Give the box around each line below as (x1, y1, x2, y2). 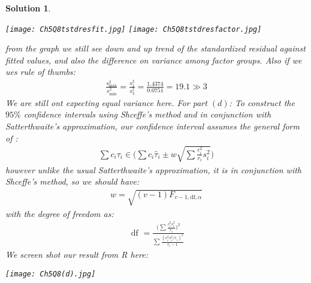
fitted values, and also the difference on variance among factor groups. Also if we (5, 53, 302, 66)
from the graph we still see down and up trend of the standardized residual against (5, 42, 306, 55)
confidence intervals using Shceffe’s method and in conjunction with (23, 108, 271, 121)
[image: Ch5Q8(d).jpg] (5, 269, 96, 278)
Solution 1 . (5, 2, 51, 14)
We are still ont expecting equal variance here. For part (5, 96, 207, 109)
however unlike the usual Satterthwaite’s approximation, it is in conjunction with (5, 163, 302, 176)
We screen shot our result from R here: (5, 248, 149, 261)
